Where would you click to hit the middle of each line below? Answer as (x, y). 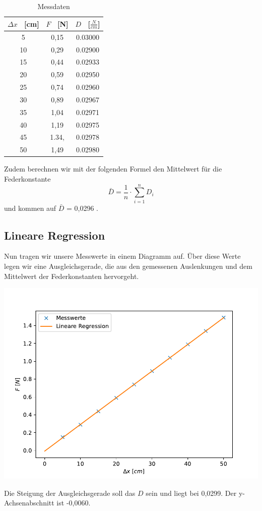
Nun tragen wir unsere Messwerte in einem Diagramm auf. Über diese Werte (122, 256)
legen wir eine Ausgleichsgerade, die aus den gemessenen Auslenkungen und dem (128, 266)
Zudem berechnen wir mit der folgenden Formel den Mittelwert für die (113, 169)
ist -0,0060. (74, 503)
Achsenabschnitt (29, 503)
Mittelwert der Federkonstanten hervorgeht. (72, 276)
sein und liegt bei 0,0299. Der (191, 493)
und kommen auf (30, 208)
